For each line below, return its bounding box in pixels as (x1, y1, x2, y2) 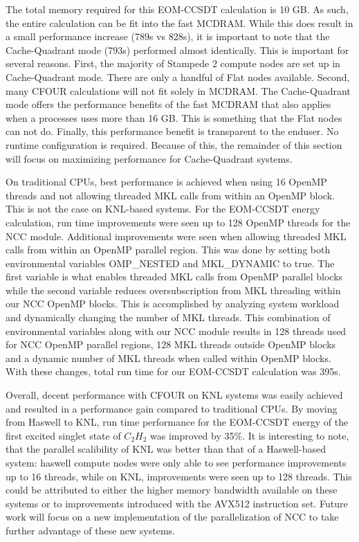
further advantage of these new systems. (6, 523, 175, 537)
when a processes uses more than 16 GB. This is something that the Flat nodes (6, 110, 342, 125)
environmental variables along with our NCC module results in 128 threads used (6, 323, 347, 338)
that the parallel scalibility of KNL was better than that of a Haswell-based (6, 442, 326, 456)
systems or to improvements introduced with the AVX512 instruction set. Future (6, 496, 348, 510)
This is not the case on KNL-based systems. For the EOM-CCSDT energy (6, 201, 320, 216)
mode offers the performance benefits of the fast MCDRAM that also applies (6, 97, 331, 111)
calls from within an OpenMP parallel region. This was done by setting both (6, 242, 331, 257)
